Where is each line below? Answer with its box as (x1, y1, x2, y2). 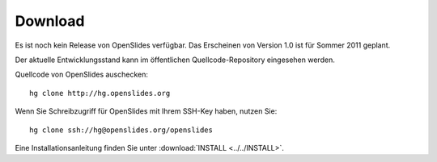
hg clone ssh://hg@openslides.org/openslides (29, 125, 214, 135)
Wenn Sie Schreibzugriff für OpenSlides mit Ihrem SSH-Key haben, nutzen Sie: (15, 106, 278, 116)
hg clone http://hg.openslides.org (29, 89, 171, 98)
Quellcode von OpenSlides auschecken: (15, 69, 149, 80)
